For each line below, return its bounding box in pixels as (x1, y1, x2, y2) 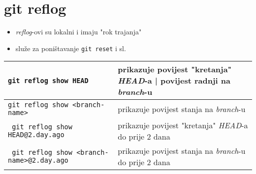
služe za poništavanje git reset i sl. (15, 43, 126, 53)
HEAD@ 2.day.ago (8, 131, 64, 139)
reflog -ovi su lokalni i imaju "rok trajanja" (15, 27, 142, 37)
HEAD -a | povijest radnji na (118, 75, 230, 87)
